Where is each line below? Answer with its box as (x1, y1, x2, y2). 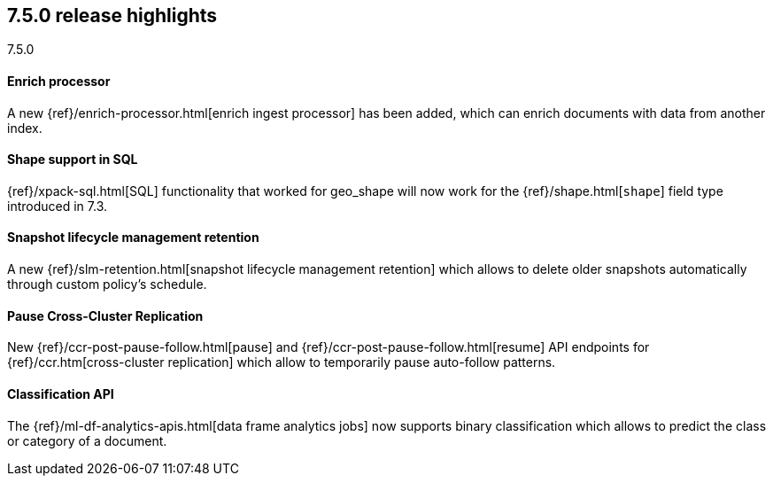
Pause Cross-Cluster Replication (7, 308, 204, 323)
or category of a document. (7, 432, 167, 448)
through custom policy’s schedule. (7, 277, 207, 292)
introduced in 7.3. (7, 198, 107, 214)
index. (7, 120, 43, 136)
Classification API (7, 386, 114, 401)
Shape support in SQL (7, 152, 138, 167)
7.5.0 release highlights (7, 4, 218, 27)
